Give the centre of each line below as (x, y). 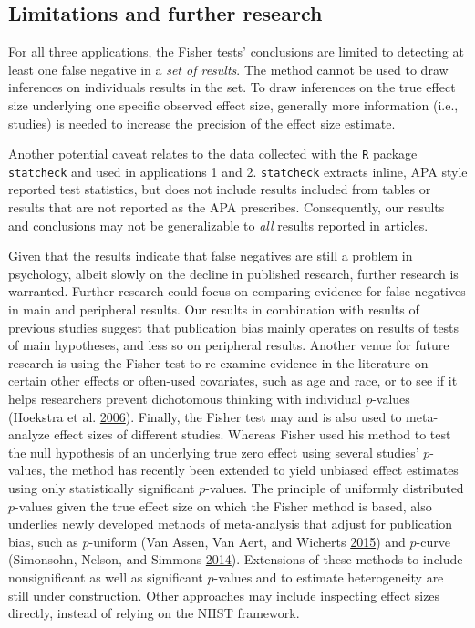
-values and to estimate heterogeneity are (329, 577)
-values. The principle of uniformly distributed (335, 487)
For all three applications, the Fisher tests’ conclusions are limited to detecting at (236, 51)
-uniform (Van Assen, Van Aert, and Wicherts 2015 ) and (247, 541)
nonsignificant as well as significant (106, 577)
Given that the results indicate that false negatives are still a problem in (211, 256)
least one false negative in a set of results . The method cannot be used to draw (228, 69)
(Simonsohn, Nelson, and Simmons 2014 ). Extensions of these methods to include (236, 559)
